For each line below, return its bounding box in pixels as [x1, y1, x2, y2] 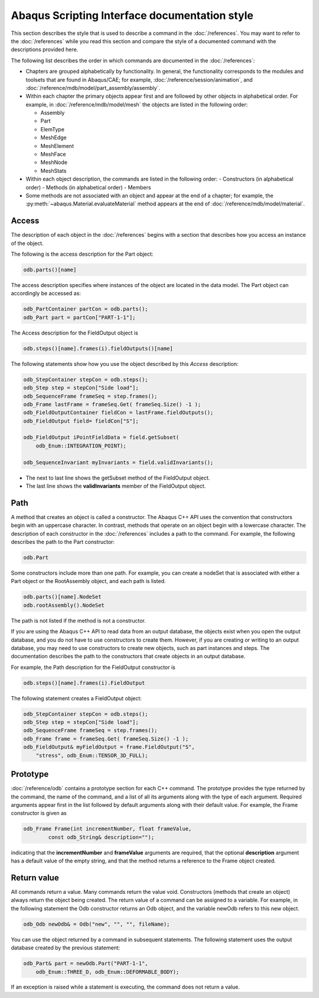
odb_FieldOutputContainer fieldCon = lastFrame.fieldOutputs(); [23, 409, 214, 416]
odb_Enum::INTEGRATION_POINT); [35, 442, 126, 449]
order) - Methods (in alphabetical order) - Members [25, 183, 151, 191]
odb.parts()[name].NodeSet [23, 594, 102, 600]
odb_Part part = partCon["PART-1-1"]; [23, 314, 136, 321]
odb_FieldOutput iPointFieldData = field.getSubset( [23, 434, 180, 441]
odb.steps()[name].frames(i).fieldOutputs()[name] [23, 345, 174, 352]
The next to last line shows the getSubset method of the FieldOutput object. [25, 474, 210, 481]
